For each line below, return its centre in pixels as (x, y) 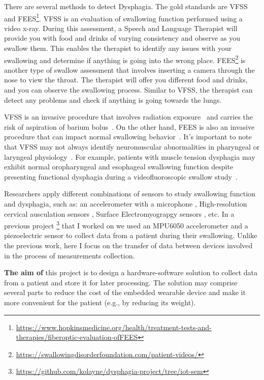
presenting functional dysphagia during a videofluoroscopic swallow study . (121, 176)
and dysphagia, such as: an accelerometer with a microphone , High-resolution (126, 203)
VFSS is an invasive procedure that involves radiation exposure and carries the (129, 117)
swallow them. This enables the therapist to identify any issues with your (118, 48)
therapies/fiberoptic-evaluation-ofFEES (77, 337)
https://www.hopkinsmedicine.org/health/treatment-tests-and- (114, 327)
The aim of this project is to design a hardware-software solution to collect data (131, 272)
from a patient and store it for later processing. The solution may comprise (121, 282)
